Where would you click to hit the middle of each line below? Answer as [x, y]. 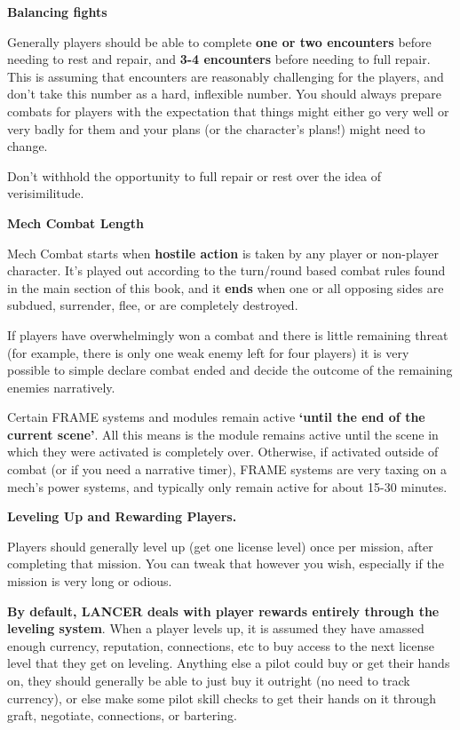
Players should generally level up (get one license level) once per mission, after [220, 546]
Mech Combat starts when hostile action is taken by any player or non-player [223, 253]
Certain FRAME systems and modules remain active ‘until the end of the [216, 417]
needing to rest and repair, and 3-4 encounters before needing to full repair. [219, 59]
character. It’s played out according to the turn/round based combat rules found [226, 270]
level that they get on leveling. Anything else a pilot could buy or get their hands [229, 663]
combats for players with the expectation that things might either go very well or [228, 111]
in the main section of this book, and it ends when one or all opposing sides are [226, 287]
